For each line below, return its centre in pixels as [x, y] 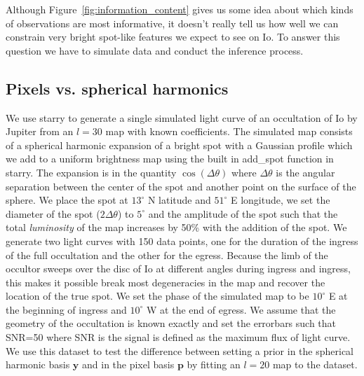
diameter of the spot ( [53, 213]
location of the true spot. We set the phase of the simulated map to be [157, 296]
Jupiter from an [40, 131]
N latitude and [179, 200]
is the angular [305, 172]
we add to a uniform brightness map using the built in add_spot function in [170, 159]
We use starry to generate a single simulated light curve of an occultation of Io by [182, 117]
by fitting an [214, 364]
